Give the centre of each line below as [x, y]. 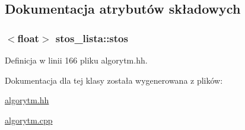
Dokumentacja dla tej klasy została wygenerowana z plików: [114, 80]
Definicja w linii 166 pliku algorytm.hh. [76, 60]
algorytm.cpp [29, 120]
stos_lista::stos [92, 38]
